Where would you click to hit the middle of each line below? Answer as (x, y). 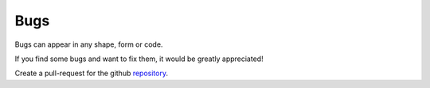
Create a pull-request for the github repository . (92, 73)
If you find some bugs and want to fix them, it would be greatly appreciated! (139, 59)
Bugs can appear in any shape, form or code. (89, 44)
